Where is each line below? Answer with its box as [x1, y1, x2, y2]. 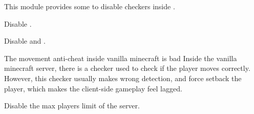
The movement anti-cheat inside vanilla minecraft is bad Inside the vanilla [4, 52, 237, 63]
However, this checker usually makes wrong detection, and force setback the [4, 72, 242, 83]
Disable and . [4, 35, 46, 46]
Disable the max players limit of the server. [4, 100, 140, 111]
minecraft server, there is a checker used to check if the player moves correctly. [4, 63, 250, 73]
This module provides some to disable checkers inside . [4, 1, 175, 11]
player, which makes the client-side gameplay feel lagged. [4, 83, 182, 93]
